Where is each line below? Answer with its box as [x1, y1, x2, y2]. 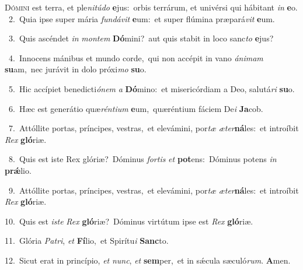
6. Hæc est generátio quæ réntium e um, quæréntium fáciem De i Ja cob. [8, 102, 263, 114]
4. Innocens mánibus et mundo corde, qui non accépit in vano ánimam [8, 51, 263, 64]
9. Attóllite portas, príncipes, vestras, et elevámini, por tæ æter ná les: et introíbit [8, 184, 299, 196]
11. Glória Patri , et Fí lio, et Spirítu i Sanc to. [5, 234, 169, 247]
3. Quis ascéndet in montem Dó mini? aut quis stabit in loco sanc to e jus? [8, 32, 274, 44]
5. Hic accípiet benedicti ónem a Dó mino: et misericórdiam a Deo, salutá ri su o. [8, 82, 295, 94]
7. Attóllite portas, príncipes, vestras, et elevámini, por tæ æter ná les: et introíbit [8, 122, 299, 134]
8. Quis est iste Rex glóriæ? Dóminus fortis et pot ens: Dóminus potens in [8, 153, 277, 165]
